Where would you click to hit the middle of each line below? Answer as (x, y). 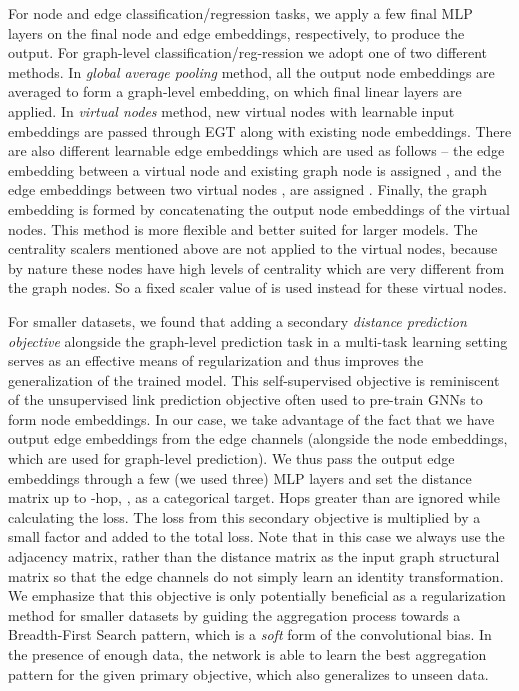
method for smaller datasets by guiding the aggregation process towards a (234, 614)
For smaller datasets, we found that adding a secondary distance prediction (237, 320)
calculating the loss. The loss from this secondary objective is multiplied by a (244, 516)
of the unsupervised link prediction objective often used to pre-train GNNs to (245, 399)
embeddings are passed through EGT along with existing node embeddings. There (260, 130)
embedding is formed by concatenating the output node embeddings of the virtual (259, 208)
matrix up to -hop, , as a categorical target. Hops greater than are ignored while (254, 497)
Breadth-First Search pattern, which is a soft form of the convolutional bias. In (250, 634)
